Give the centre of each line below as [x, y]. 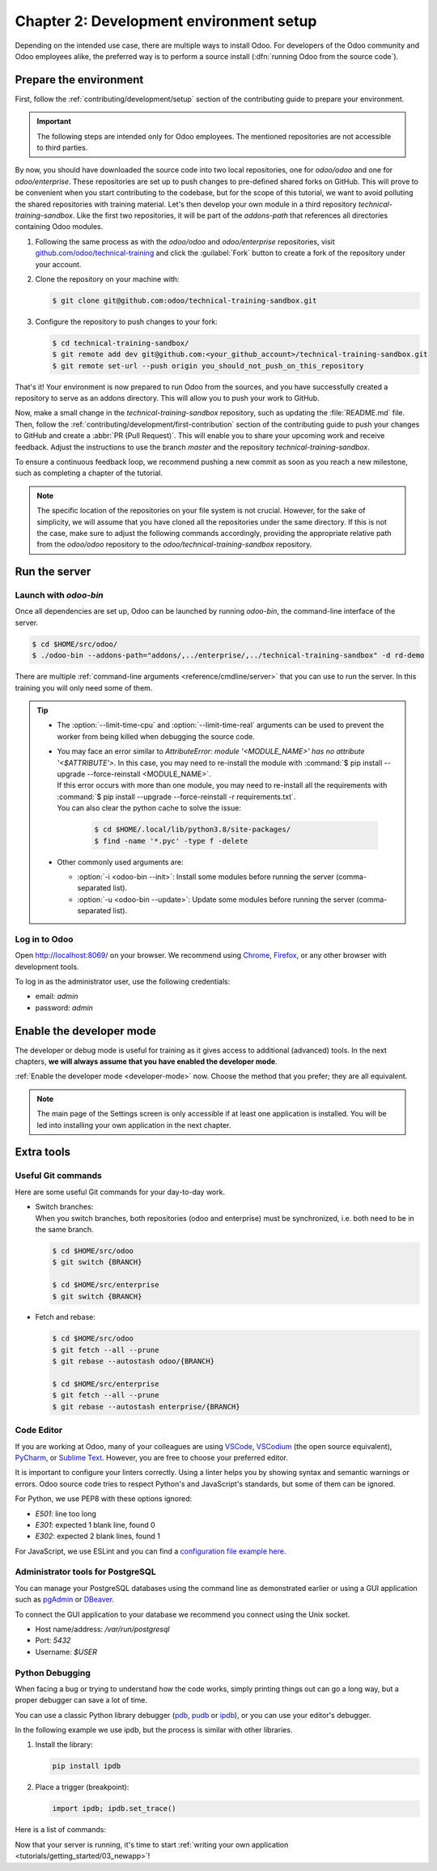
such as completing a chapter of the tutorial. [89, 473]
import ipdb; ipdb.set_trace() [115, 1809]
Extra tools [43, 1152]
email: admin [57, 997]
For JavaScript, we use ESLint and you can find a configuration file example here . [151, 1551]
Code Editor [39, 1431]
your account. [58, 264]
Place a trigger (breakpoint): [82, 1787]
